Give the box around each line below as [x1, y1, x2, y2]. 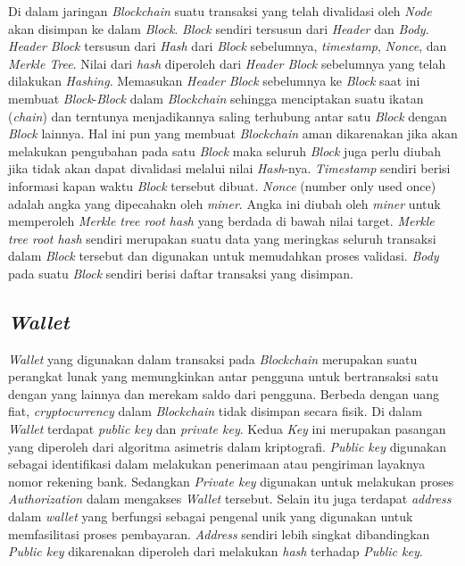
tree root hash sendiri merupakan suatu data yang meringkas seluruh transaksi [8, 229, 436, 247]
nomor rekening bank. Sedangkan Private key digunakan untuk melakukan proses [8, 471, 454, 490]
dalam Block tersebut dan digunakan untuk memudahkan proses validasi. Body [8, 246, 439, 265]
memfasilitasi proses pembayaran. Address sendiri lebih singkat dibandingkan [8, 524, 430, 543]
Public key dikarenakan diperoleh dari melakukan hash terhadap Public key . [8, 542, 423, 561]
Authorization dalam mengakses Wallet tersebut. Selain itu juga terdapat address [8, 489, 452, 508]
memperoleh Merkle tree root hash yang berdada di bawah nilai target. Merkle [8, 212, 435, 230]
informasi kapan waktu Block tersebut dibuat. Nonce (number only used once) [8, 176, 436, 195]
